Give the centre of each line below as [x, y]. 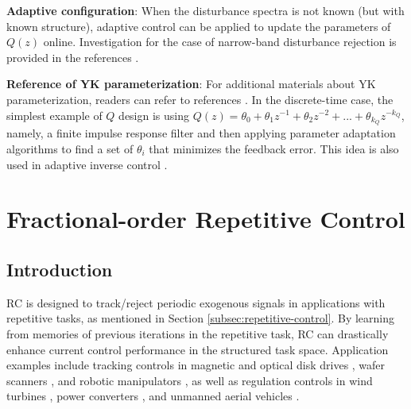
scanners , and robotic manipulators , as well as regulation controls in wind [190, 380]
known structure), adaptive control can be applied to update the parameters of [199, 26]
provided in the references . [73, 57]
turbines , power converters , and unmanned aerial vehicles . [153, 396]
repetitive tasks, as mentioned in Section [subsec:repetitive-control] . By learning [201, 318]
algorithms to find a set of [70, 149]
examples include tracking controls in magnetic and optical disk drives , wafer [196, 365]
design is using [154, 115]
